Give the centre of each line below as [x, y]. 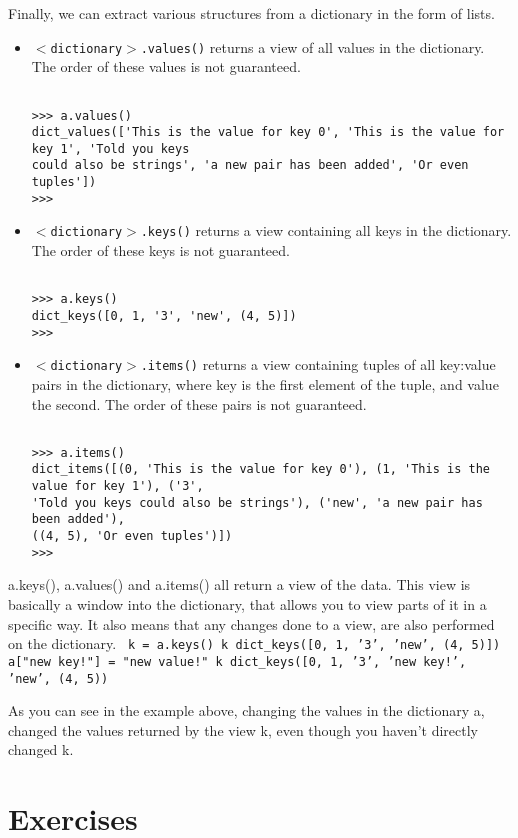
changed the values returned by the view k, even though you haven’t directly [243, 729]
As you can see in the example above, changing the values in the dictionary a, [246, 710]
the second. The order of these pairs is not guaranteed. [199, 403]
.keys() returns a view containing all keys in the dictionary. [326, 230]
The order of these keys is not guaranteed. [160, 250]
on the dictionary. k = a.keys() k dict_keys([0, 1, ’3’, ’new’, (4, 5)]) [254, 643]
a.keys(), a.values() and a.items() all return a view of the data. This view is [239, 584]
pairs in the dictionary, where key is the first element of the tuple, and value [265, 383]
